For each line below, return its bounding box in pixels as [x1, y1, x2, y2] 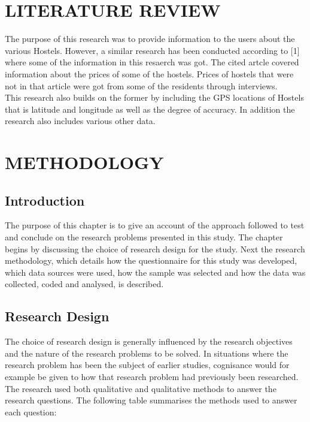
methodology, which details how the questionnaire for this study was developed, [5, 254, 297, 267]
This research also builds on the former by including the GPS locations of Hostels [5, 91, 304, 104]
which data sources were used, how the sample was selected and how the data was [5, 266, 306, 278]
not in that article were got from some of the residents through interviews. [5, 79, 278, 92]
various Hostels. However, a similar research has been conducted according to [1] [5, 44, 300, 56]
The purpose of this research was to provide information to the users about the [5, 32, 295, 45]
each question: [5, 405, 57, 418]
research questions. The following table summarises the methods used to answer [5, 394, 297, 406]
